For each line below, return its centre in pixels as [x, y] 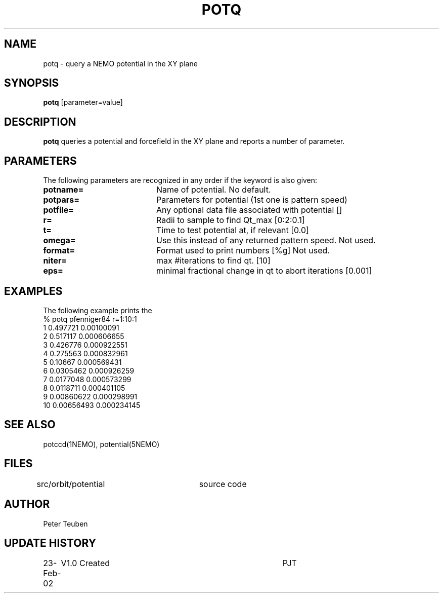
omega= [59, 240]
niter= [55, 261]
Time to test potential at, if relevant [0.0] [232, 230]
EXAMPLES [33, 291]
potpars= [61, 200]
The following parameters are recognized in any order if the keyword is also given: [180, 180]
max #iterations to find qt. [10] [213, 261]
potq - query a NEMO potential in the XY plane [120, 63]
